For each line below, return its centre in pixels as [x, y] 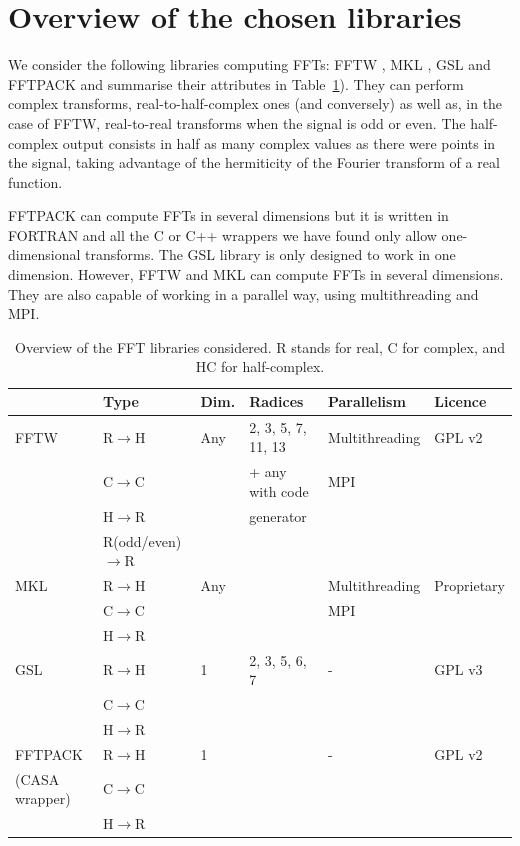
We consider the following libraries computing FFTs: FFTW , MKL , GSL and [249, 64]
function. [35, 181]
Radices [276, 401]
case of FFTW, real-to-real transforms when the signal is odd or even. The [237, 122]
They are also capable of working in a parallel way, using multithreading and [243, 293]
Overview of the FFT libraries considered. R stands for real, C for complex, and [260, 346]
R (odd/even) [142, 540]
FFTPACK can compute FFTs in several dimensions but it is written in [228, 215]
